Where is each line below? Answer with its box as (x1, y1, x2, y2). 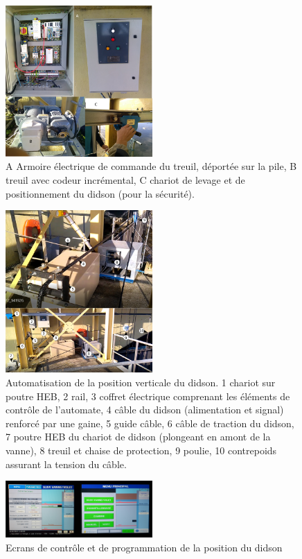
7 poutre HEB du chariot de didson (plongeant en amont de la (6, 429, 271, 444)
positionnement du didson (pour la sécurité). (6, 186, 195, 200)
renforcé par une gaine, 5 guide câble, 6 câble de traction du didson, (6, 415, 294, 430)
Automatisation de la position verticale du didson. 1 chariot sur (6, 375, 276, 389)
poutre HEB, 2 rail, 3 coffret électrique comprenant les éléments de (6, 388, 290, 403)
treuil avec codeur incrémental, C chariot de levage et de (6, 173, 245, 187)
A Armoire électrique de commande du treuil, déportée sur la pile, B (6, 159, 297, 173)
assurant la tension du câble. (6, 456, 127, 471)
